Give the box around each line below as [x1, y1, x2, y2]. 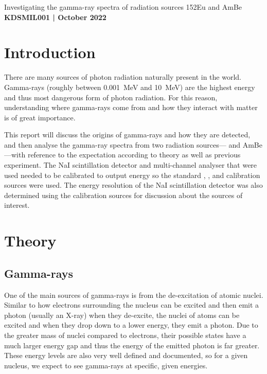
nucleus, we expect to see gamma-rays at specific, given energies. [4, 360, 208, 370]
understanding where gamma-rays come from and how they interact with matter [4, 102, 258, 113]
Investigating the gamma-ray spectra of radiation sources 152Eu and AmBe [4, 2, 242, 12]
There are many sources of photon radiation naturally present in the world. [4, 72, 241, 82]
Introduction [4, 42, 96, 63]
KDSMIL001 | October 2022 [4, 11, 106, 22]
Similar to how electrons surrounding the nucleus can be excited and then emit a [4, 299, 259, 310]
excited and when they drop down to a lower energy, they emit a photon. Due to [4, 319, 258, 330]
